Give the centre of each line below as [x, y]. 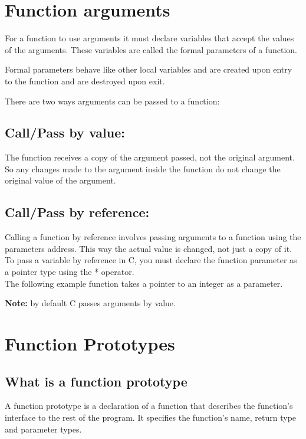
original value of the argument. [60, 180]
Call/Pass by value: [65, 132]
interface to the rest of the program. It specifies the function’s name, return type [151, 417]
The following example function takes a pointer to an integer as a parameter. [144, 283]
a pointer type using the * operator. [70, 272]
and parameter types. [43, 429]
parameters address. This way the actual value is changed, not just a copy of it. [149, 248]
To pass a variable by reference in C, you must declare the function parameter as [151, 260]
